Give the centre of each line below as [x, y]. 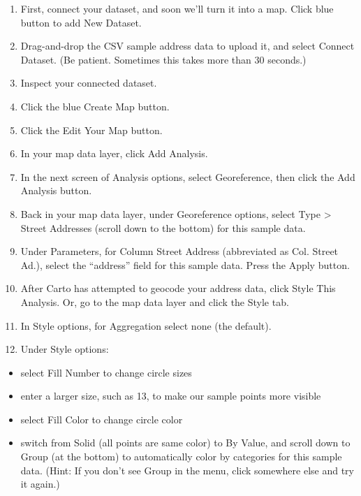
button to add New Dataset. [81, 22]
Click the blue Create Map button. [95, 106]
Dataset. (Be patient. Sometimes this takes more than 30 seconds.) [163, 59]
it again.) [40, 484]
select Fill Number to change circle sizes [106, 372]
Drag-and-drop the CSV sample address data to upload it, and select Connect [187, 46]
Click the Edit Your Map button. [91, 130]
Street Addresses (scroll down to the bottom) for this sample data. [163, 227]
